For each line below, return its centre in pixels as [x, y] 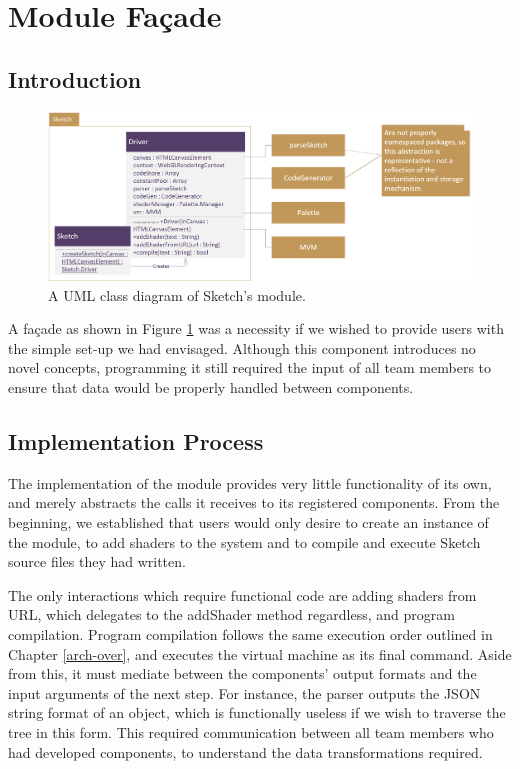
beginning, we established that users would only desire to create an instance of [248, 522]
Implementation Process [136, 441]
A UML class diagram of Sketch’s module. [177, 294]
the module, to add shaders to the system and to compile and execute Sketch [244, 541]
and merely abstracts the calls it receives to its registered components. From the [254, 502]
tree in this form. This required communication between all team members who [251, 731]
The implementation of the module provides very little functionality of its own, [250, 482]
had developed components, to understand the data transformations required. [245, 751]
